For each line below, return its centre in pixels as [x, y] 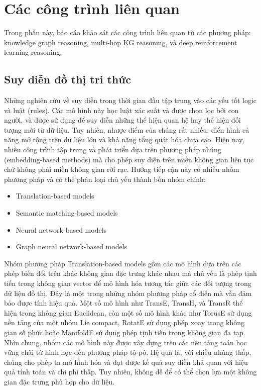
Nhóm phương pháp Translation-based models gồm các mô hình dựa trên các [123, 263]
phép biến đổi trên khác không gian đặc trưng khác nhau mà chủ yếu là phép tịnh [130, 273]
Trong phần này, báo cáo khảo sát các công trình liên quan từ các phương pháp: [127, 32]
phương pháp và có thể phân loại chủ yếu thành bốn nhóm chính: [105, 179]
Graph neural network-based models [72, 247]
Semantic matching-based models [67, 213]
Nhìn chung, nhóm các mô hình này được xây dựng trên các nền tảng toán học [125, 342]
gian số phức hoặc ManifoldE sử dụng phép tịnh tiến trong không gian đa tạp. [125, 332]
